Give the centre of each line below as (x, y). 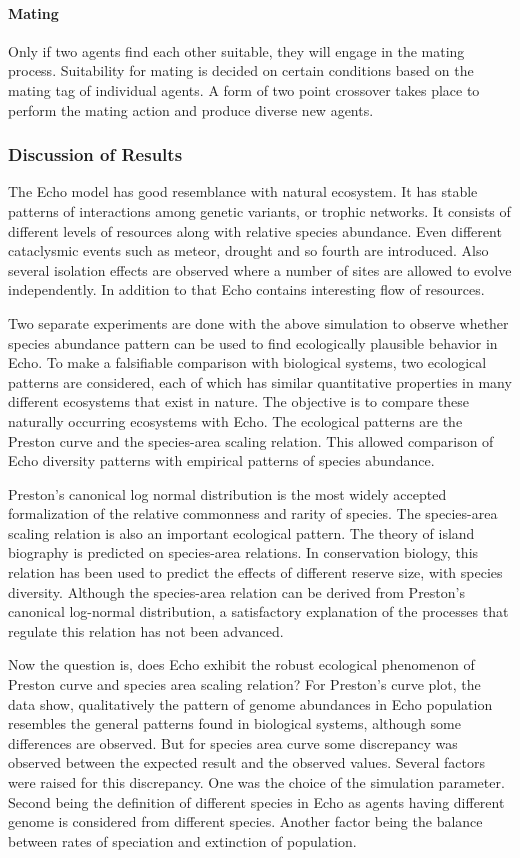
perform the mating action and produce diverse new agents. (191, 109)
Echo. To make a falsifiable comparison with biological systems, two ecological (247, 362)
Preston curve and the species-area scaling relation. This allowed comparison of (251, 440)
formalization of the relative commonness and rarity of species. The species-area (253, 513)
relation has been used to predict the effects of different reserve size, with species (255, 572)
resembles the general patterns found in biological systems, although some (234, 723)
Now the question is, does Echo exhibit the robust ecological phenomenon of (241, 664)
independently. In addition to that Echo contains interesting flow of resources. (246, 289)
